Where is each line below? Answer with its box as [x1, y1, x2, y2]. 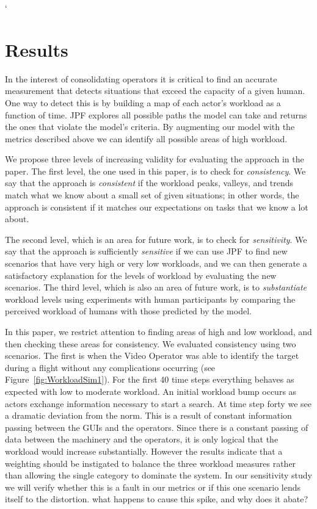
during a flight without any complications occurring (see [5, 361, 216, 374]
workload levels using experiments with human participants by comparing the [5, 292, 296, 305]
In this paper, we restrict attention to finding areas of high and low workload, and [5, 325, 312, 338]
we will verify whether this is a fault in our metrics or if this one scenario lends [5, 480, 301, 493]
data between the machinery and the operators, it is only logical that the [5, 433, 279, 446]
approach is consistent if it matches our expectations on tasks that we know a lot [5, 200, 308, 213]
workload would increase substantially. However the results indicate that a [5, 444, 283, 457]
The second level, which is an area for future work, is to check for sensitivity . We [5, 233, 307, 245]
